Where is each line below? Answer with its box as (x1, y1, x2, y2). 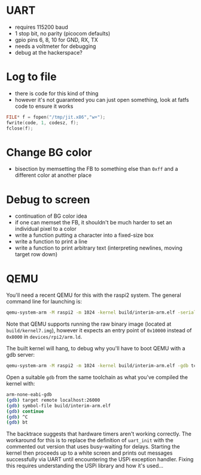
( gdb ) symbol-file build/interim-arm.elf (6, 402, 111, 408)
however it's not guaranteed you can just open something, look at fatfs (14, 96, 190, 103)
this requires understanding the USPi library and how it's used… (6, 462, 163, 470)
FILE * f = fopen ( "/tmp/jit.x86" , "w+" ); (6, 114, 106, 120)
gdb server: (6, 351, 35, 359)
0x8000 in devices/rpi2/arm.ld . (6, 333, 83, 341)
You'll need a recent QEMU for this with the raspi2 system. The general (6, 291, 181, 299)
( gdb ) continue (6, 408, 44, 414)
